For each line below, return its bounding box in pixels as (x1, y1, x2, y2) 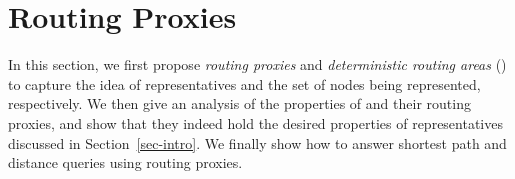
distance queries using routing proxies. (8, 152, 243, 173)
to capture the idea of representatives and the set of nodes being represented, (8, 73, 481, 94)
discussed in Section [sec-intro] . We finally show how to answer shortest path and (8, 132, 507, 153)
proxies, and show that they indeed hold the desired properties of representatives (8, 112, 503, 133)
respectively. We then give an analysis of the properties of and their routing (8, 93, 471, 114)
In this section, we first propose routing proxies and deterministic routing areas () (8, 54, 507, 75)
